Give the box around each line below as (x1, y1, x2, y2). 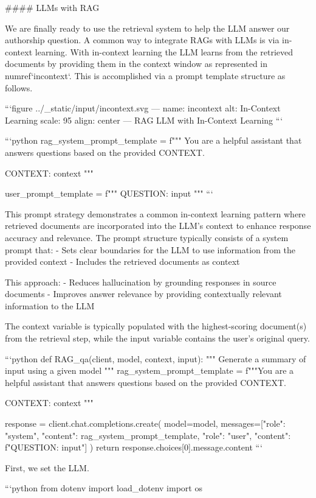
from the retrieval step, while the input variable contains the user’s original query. (5, 332, 310, 345)
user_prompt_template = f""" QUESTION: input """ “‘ (5, 187, 213, 200)
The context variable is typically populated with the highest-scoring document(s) (5, 320, 307, 332)
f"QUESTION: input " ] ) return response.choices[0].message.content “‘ (5, 441, 263, 454)
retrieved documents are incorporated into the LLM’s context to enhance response (5, 219, 311, 232)
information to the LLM (5, 299, 95, 312)
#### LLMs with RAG (5, 1, 100, 13)
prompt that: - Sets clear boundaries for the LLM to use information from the (5, 243, 296, 256)
